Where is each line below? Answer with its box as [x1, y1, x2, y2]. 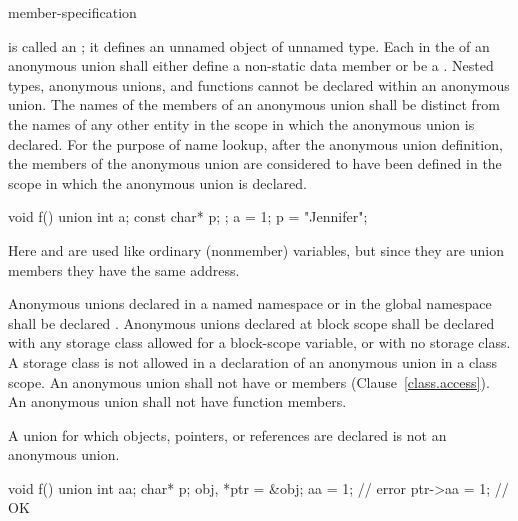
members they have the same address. [8, 259, 240, 280]
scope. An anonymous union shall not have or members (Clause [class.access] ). [8, 371, 490, 392]
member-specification [8, 2, 137, 22]
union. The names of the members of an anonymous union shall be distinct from [8, 94, 501, 115]
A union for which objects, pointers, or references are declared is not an [8, 424, 447, 445]
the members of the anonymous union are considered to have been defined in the [8, 153, 502, 174]
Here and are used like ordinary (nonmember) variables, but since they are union [8, 239, 504, 260]
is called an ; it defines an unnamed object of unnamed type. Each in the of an [8, 35, 490, 56]
